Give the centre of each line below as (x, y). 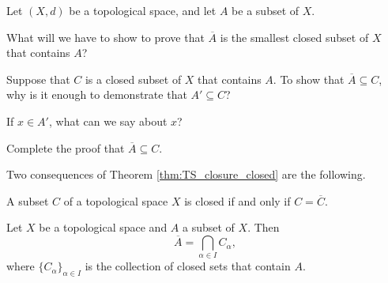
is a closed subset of (133, 79)
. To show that (309, 79)
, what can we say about (108, 121)
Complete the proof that (66, 147)
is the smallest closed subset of (294, 37)
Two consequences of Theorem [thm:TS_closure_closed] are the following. (186, 174)
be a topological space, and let (143, 10)
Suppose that (38, 79)
